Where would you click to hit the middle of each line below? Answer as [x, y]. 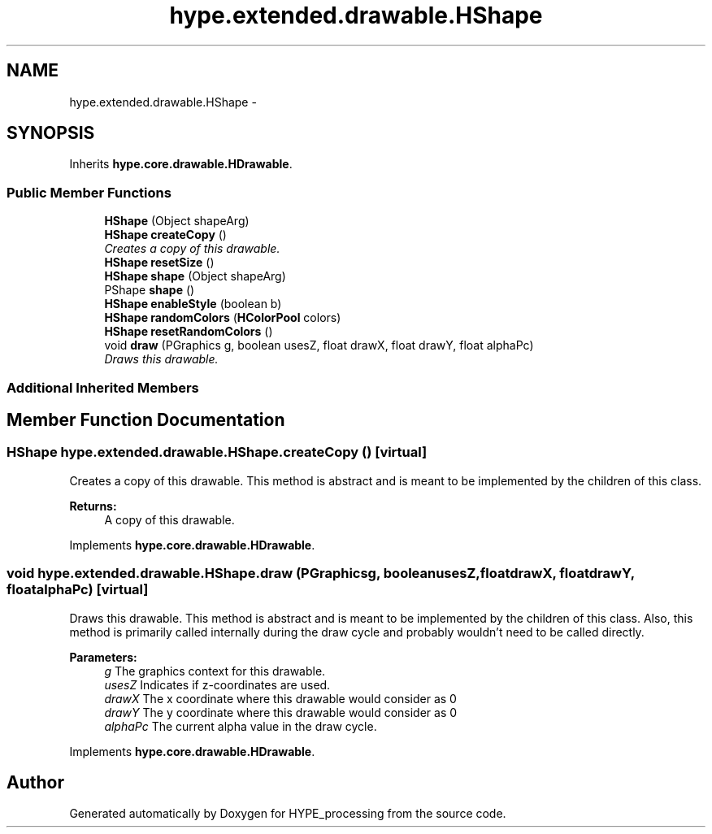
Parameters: [103, 657]
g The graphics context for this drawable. [215, 671]
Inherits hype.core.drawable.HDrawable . [181, 164]
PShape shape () [150, 290]
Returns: [93, 506]
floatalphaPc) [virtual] [78, 590]
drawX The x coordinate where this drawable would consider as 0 [280, 698]
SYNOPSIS [51, 133]
